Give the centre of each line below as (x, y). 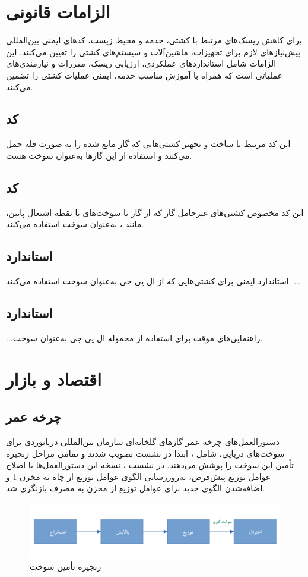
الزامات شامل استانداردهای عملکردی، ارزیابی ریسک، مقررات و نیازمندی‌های (141, 63)
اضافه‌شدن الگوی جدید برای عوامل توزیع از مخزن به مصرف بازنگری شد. (136, 488)
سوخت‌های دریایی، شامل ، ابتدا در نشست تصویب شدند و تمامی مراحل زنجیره (145, 453)
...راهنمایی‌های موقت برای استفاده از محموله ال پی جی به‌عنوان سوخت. (134, 338)
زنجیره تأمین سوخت (66, 567)
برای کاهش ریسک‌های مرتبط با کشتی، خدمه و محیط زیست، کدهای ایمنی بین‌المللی (154, 40)
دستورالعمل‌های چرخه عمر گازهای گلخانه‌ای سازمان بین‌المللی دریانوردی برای (143, 442)
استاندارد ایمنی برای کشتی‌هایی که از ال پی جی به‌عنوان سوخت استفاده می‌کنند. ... (153, 281)
